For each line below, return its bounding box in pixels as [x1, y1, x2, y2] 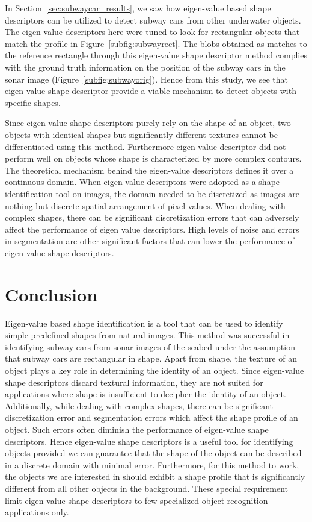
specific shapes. [5, 96, 61, 108]
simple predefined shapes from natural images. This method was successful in [5, 329, 290, 341]
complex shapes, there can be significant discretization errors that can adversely [5, 211, 299, 224]
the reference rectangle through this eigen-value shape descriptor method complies [5, 49, 307, 61]
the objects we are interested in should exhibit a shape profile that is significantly [5, 470, 305, 483]
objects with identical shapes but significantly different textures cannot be [5, 128, 278, 140]
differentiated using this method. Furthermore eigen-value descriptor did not [5, 140, 286, 153]
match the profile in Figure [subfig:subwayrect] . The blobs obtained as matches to [5, 37, 307, 49]
